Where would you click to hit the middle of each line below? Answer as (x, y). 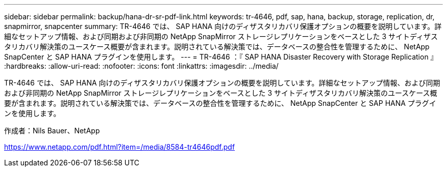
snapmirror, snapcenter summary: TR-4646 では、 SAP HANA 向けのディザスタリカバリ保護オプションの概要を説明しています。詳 (223, 26)
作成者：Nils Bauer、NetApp (52, 131)
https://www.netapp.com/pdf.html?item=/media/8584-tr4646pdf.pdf (120, 147)
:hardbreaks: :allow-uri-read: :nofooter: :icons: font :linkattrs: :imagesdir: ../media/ (141, 66)
